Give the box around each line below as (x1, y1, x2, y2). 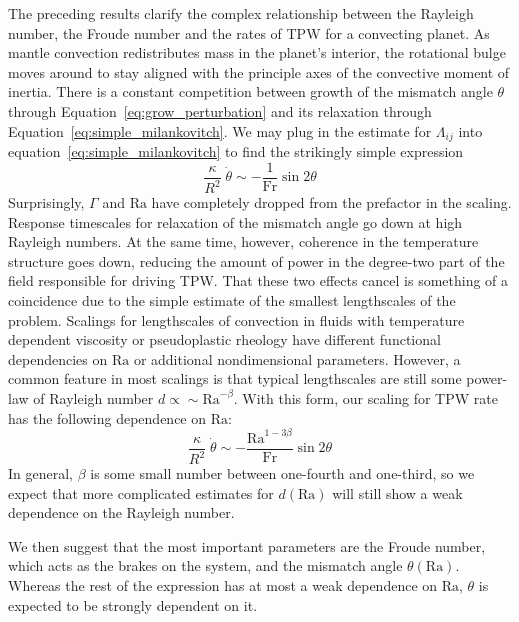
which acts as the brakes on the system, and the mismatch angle (8, 555, 403, 576)
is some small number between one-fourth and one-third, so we (90, 463, 475, 484)
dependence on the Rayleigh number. (8, 502, 235, 523)
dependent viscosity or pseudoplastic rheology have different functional (8, 329, 441, 350)
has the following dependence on (8, 407, 207, 428)
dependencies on (8, 348, 108, 369)
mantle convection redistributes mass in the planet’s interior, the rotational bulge (8, 42, 506, 63)
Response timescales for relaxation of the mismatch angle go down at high (8, 211, 463, 232)
